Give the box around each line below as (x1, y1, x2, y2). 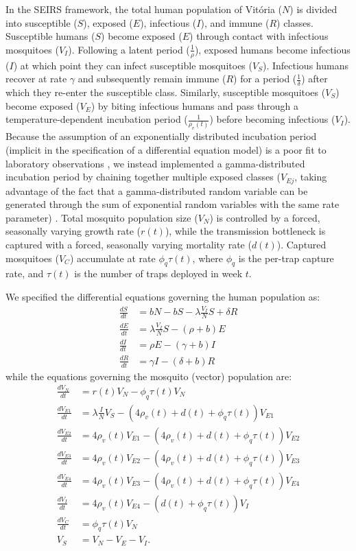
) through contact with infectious (189, 29, 329, 43)
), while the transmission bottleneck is (165, 224, 326, 238)
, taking (294, 169, 327, 184)
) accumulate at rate (69, 250, 156, 265)
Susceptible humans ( (5, 29, 95, 43)
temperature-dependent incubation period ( (5, 112, 188, 126)
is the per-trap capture (238, 250, 334, 265)
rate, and (5, 266, 44, 281)
